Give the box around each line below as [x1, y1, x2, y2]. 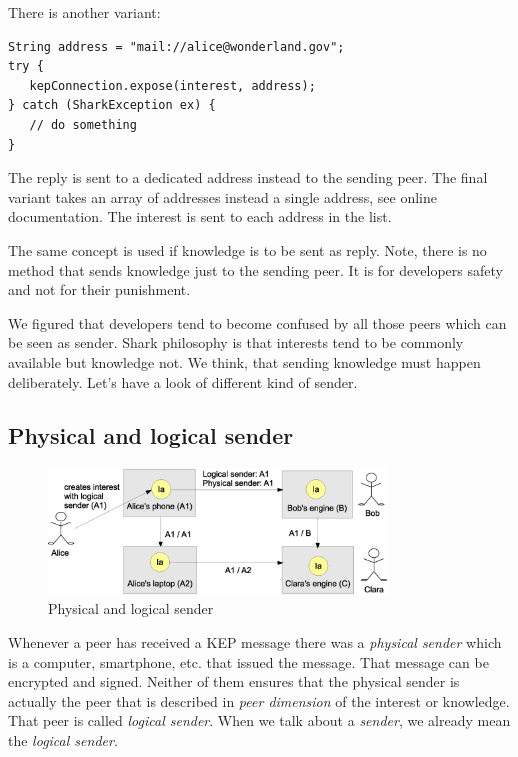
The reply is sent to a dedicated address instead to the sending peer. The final [8, 167, 488, 188]
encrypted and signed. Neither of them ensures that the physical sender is [8, 671, 460, 692]
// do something [29, 117, 137, 132]
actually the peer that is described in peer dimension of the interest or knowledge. [8, 690, 510, 711]
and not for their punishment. [8, 279, 191, 300]
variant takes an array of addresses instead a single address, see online [8, 186, 438, 207]
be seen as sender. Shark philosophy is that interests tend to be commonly [8, 332, 464, 353]
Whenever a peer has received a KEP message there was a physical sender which [8, 632, 502, 653]
